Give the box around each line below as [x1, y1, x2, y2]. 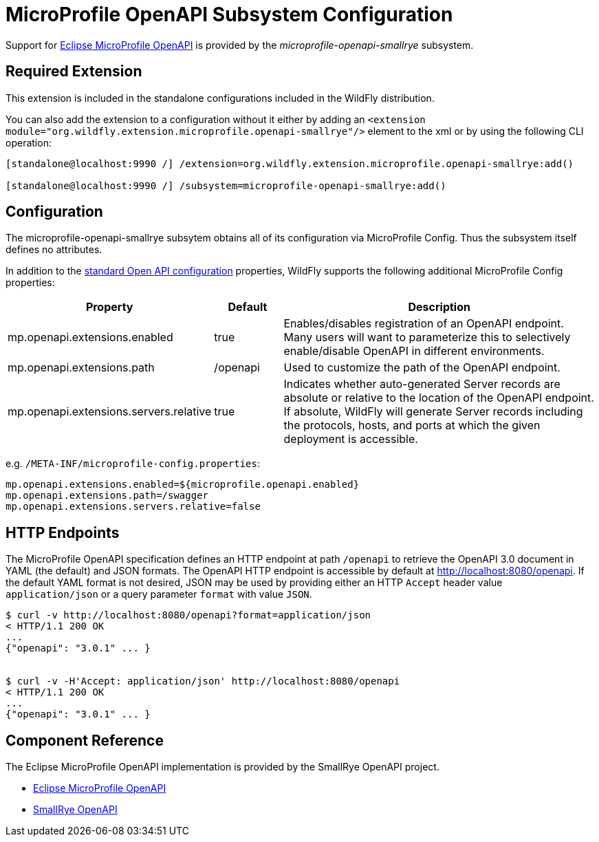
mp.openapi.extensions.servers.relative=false [6, 501, 261, 512]
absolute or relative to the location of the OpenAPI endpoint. [283, 391, 594, 405]
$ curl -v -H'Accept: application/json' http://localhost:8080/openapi [6, 676, 400, 687]
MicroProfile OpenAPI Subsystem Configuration [6, 3, 453, 26]
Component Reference [6, 731, 164, 749]
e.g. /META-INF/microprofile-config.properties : [6, 457, 260, 470]
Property [85, 300, 133, 314]
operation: [6, 136, 52, 149]
